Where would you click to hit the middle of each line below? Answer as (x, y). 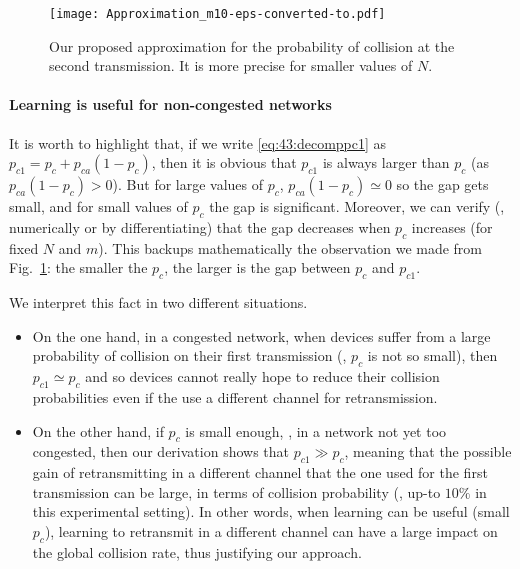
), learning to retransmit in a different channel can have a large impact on (271, 530)
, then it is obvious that (224, 162)
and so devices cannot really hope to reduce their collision (262, 376)
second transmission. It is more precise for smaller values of (231, 65)
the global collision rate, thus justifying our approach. (197, 551)
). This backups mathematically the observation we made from (290, 247)
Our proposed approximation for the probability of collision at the (252, 45)
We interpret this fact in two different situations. (158, 302)
